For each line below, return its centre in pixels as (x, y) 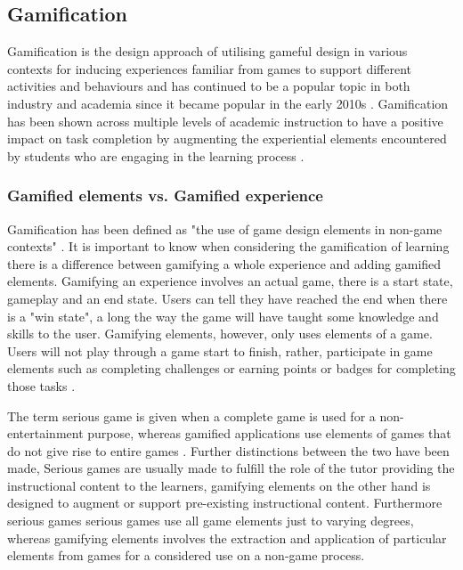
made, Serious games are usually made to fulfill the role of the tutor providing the (231, 468)
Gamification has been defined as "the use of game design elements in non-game (225, 228)
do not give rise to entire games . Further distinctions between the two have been (228, 450)
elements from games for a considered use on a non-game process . (186, 555)
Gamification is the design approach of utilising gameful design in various (207, 51)
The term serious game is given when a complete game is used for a (191, 415)
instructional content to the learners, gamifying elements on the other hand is (219, 485)
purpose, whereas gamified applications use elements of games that (269, 433)
